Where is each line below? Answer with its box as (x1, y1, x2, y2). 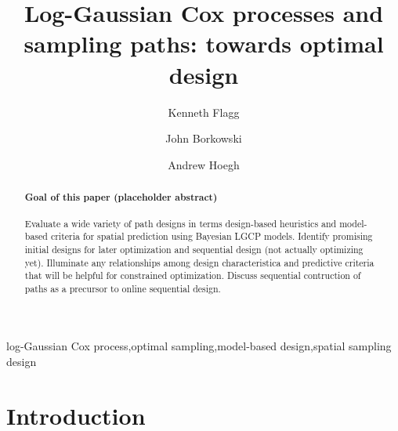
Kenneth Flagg (168, 103, 240, 120)
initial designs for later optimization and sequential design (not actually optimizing (24, 242, 364, 255)
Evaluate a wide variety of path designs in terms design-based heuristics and (24, 216, 337, 230)
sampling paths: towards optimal (24, 27, 384, 60)
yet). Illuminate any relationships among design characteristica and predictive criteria (24, 255, 374, 269)
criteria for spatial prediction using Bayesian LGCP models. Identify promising (50, 230, 373, 243)
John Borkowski (165, 130, 242, 147)
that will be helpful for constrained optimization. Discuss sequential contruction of (24, 269, 361, 282)
